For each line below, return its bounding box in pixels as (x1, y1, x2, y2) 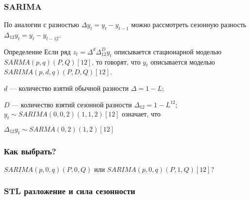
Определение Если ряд (4, 46, 71, 56)
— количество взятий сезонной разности (12, 99, 132, 109)
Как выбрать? (4, 145, 56, 157)
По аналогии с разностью (4, 19, 79, 30)
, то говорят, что (92, 56, 141, 67)
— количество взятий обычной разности (9, 83, 129, 93)
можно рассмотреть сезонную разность (131, 19, 247, 30)
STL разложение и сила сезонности (4, 184, 135, 197)
